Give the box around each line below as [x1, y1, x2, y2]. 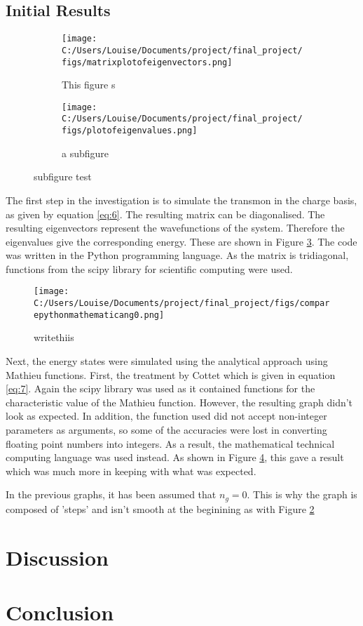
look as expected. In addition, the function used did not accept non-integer [6, 408, 327, 423]
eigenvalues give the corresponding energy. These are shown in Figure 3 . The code [6, 234, 357, 248]
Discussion [6, 542, 109, 571]
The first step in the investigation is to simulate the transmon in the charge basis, [6, 192, 357, 207]
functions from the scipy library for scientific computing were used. [6, 261, 293, 276]
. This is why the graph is [247, 487, 357, 502]
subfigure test [34, 169, 92, 184]
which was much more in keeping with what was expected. [6, 463, 256, 478]
